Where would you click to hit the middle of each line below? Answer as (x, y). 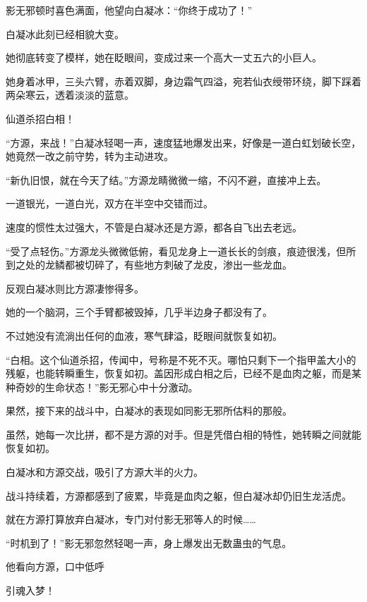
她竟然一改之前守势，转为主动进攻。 (90, 156)
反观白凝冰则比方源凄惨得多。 (75, 288)
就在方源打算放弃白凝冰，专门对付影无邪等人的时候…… (131, 519)
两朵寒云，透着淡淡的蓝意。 (70, 95)
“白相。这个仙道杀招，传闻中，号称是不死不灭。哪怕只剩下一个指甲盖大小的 (181, 359)
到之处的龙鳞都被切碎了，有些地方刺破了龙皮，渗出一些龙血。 (149, 265)
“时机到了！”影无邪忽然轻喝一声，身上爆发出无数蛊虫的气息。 (149, 542)
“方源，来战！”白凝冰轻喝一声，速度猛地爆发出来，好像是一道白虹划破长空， (183, 142)
